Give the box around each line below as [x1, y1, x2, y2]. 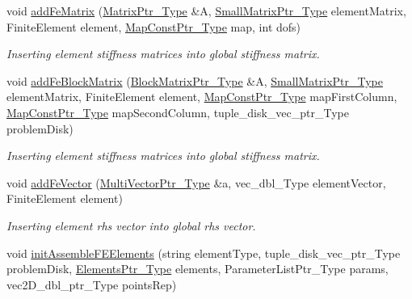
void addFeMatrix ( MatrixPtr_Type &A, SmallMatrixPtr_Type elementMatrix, [6, 2, 406, 19]
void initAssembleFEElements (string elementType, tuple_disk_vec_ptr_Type [6, 244, 401, 261]
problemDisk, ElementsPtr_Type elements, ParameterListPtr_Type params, [6, 260, 389, 277]
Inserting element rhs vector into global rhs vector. [6, 217, 256, 234]
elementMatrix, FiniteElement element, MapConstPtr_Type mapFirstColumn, [6, 88, 397, 105]
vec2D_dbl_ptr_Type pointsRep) [6, 276, 177, 293]
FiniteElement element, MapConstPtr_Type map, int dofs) [6, 18, 301, 35]
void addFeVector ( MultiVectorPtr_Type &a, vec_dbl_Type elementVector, [6, 174, 386, 191]
